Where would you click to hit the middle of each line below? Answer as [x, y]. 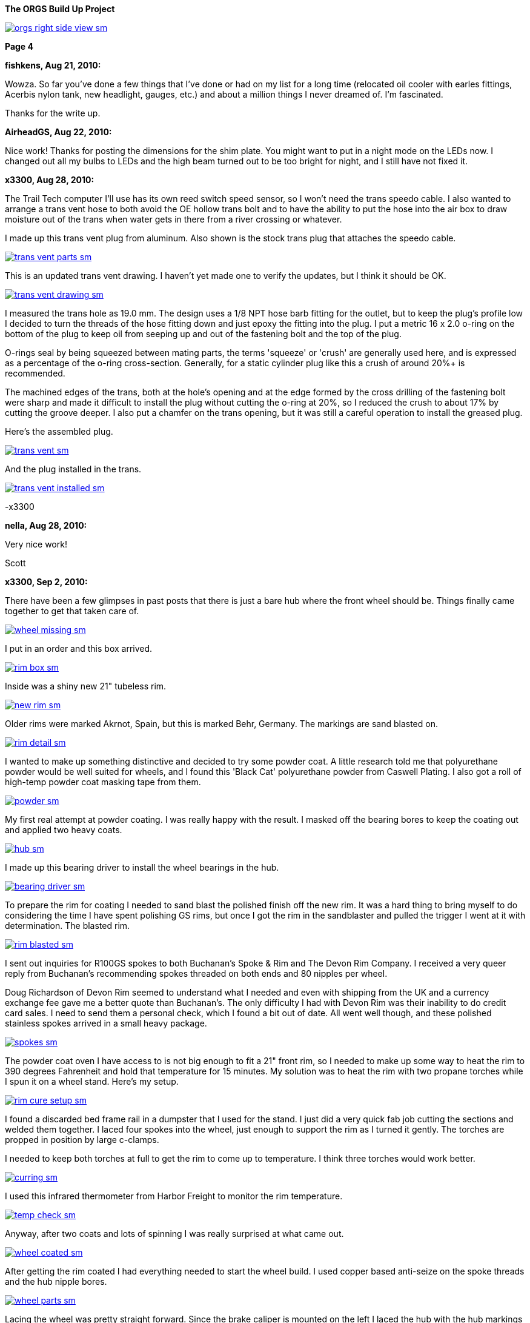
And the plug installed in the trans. [73, 469]
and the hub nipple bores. [56, 1281]
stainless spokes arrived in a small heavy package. [106, 1023]
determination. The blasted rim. [68, 926]
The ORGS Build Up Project [60, 9]
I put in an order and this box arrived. [79, 648]
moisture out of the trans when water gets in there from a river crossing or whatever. [174, 219]
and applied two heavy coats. [64, 830]
